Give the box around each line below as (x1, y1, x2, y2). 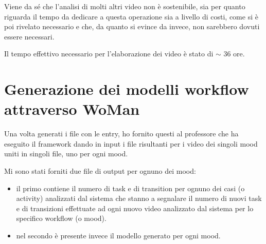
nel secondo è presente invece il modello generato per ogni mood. (16, 230, 221, 241)
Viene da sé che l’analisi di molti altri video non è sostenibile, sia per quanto (4, 1, 245, 11)
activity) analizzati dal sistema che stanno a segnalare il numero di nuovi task (16, 193, 262, 204)
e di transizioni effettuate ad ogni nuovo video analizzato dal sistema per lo (16, 202, 254, 213)
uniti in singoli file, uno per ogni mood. (4, 148, 128, 159)
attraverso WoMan (4, 98, 140, 119)
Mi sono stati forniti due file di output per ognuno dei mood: (4, 166, 196, 176)
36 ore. (223, 48, 245, 59)
